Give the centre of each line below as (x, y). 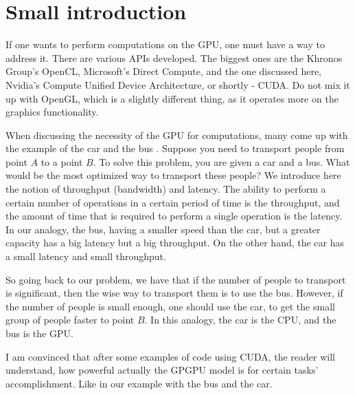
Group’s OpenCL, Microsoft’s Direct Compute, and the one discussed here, (163, 71)
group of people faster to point (70, 320)
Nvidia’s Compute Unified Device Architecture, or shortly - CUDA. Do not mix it (178, 84)
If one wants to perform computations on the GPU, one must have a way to (165, 44)
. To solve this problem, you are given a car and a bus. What (221, 161)
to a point (62, 161)
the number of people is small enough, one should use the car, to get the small (170, 306)
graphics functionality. (52, 112)
